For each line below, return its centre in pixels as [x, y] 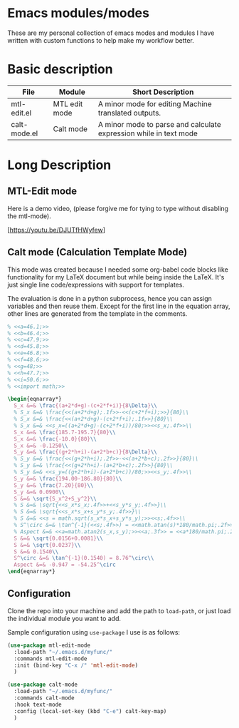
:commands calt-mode [44, 698]
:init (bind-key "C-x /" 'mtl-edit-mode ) [76, 665]
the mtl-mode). [30, 216]
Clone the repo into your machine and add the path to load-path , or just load [119, 610]
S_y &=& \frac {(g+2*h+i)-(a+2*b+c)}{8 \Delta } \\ [86, 452]
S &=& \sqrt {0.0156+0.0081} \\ [58, 538]
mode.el [25, 133]
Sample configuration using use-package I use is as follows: [94, 632]
